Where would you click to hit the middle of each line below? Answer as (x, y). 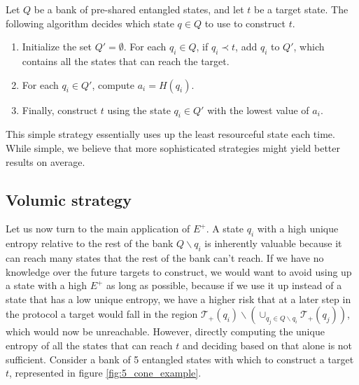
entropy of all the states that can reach (89, 345)
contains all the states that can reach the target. (126, 61)
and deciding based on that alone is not (267, 345)
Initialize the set (57, 47)
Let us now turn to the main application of (98, 229)
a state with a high (46, 285)
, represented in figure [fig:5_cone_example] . (105, 373)
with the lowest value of (258, 110)
